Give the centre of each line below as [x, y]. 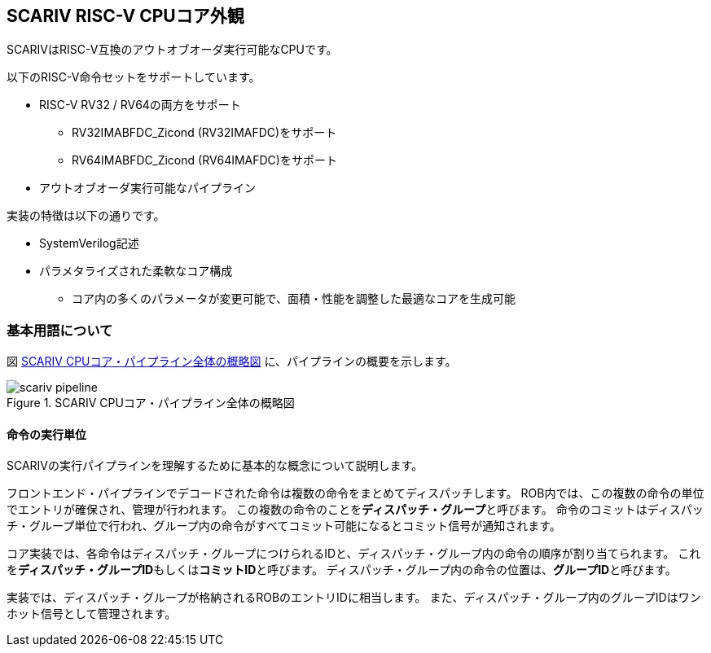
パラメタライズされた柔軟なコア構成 [136, 271]
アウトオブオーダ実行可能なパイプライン [147, 188]
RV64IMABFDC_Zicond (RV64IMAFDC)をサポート [204, 160]
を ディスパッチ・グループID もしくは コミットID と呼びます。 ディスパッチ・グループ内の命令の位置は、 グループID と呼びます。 [342, 570]
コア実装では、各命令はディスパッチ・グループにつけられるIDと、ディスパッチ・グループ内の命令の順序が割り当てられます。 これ [354, 554]
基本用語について [60, 330]
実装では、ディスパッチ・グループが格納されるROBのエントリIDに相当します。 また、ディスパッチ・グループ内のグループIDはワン [354, 598]
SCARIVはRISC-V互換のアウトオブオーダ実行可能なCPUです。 [172, 50]
